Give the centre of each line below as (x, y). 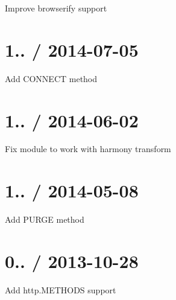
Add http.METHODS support (61, 289)
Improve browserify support (56, 8)
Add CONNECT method (51, 78)
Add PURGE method (45, 219)
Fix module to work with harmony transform (88, 149)
